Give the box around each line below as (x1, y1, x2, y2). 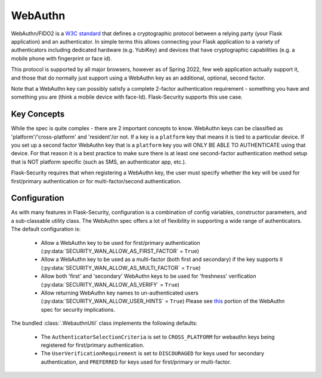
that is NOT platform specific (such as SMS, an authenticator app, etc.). (11, 158, 187, 165)
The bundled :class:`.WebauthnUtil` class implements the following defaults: (11, 319, 198, 327)
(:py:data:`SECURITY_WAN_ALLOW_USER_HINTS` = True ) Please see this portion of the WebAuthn (41, 297, 285, 305)
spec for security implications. (41, 306, 116, 313)
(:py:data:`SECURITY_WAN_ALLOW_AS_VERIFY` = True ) (41, 281, 180, 288)
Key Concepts (11, 109, 65, 119)
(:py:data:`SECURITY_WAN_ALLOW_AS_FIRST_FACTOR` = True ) (41, 248, 200, 254)
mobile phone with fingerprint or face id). (11, 54, 113, 62)
